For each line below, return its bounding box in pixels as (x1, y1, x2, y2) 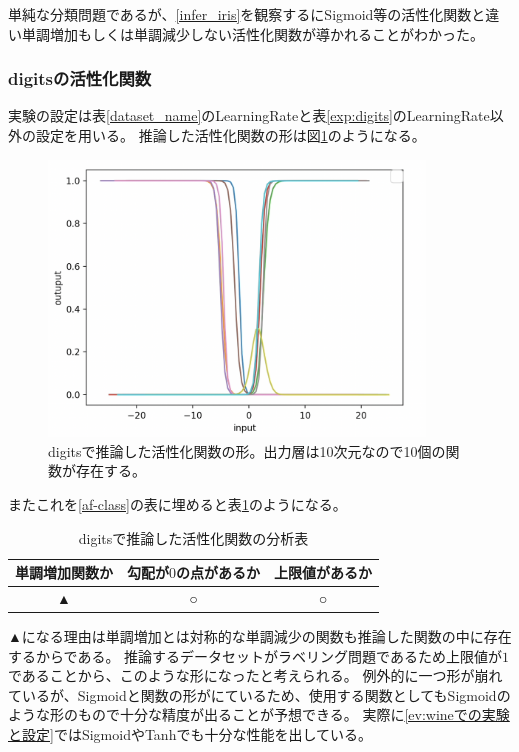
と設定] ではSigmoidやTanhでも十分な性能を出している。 (8, 724, 373, 745)
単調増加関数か (15, 562, 113, 583)
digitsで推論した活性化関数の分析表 (78, 527, 309, 548)
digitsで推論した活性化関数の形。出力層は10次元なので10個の (48, 440, 446, 461)
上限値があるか (274, 562, 372, 583)
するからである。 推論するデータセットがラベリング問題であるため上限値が (8, 645, 502, 666)
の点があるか (176, 562, 260, 583)
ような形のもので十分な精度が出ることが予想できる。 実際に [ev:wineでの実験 (8, 704, 510, 725)
